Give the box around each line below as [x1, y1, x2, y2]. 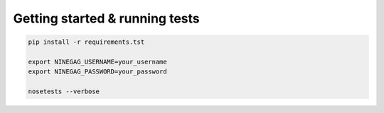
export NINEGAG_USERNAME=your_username [28, 57, 167, 66]
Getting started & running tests [13, 11, 201, 26]
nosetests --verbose [28, 88, 100, 95]
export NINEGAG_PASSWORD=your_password [28, 68, 167, 76]
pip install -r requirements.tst [28, 38, 145, 46]
